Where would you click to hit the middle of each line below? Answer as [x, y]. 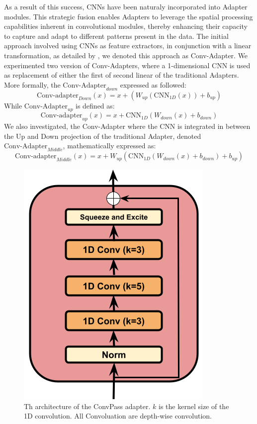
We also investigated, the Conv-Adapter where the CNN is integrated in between [127, 126]
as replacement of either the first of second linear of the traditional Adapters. [122, 75]
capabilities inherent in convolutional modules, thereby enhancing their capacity [126, 26]
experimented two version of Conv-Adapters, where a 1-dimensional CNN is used [127, 65]
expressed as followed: [153, 84]
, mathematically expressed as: [109, 146]
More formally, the [32, 84]
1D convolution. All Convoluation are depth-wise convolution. [118, 416]
